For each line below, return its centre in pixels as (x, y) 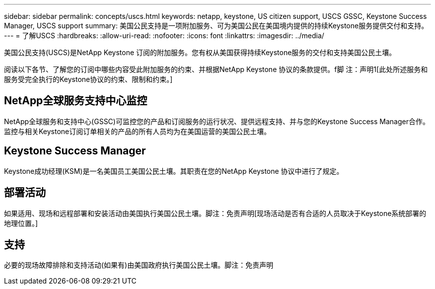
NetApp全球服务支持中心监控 (76, 101)
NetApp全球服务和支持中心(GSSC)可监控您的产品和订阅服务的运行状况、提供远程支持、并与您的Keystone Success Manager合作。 (217, 121)
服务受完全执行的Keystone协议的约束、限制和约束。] (88, 79)
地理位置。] (21, 223)
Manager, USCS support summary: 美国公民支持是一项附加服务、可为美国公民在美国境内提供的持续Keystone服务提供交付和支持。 (216, 26)
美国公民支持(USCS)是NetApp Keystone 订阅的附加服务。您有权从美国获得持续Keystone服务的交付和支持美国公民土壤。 (200, 52)
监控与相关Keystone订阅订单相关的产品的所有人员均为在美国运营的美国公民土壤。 (138, 131)
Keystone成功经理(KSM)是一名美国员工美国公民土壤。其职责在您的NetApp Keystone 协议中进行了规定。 (174, 171)
